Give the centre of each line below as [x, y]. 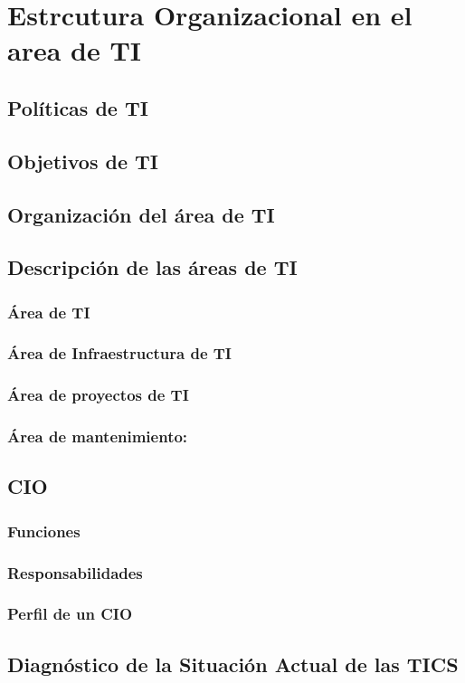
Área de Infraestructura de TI [119, 353]
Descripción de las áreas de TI [152, 267]
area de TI [75, 50]
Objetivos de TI [83, 161]
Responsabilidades [75, 572]
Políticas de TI [78, 107]
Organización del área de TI [141, 214]
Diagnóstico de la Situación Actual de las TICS [233, 664]
